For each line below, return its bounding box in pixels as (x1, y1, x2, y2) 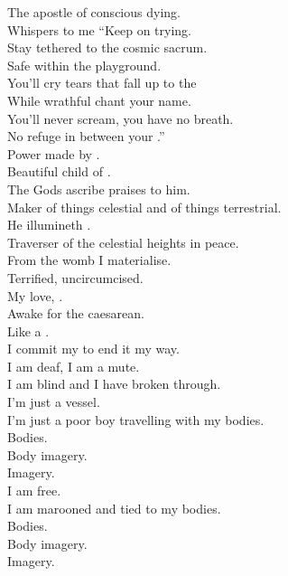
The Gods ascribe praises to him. (7, 179, 190, 198)
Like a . (7, 321, 50, 340)
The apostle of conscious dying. (7, 3, 181, 21)
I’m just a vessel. (7, 392, 100, 411)
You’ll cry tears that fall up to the (7, 73, 197, 92)
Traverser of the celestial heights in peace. (7, 232, 239, 251)
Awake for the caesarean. (7, 304, 144, 323)
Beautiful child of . (7, 162, 111, 181)
